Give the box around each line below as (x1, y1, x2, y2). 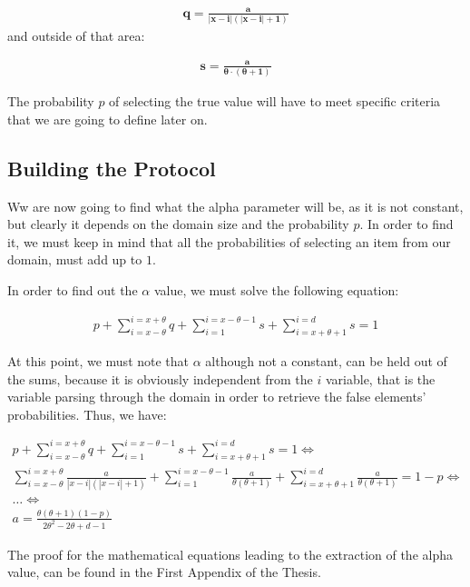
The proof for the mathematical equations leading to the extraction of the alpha (7, 544, 453, 563)
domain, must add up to (7, 250, 142, 269)
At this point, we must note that (7, 352, 190, 370)
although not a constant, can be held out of (205, 352, 447, 370)
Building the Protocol (7, 154, 216, 182)
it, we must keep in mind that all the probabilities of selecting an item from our (7, 232, 451, 251)
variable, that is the (325, 369, 436, 388)
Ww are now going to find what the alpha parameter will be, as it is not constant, (7, 196, 464, 215)
